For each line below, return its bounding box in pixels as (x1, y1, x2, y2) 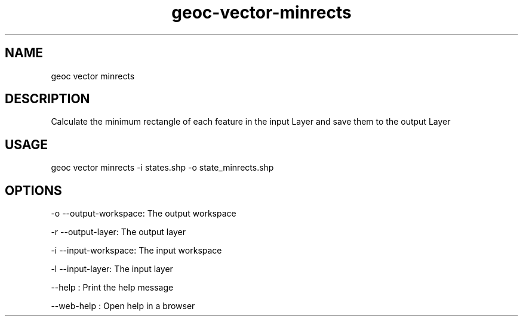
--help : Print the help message (51, 282, 174, 293)
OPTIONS (5, 183, 62, 198)
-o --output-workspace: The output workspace (51, 208, 236, 219)
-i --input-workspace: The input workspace (51, 245, 222, 256)
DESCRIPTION (5, 91, 90, 107)
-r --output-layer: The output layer (51, 227, 186, 237)
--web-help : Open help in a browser (51, 301, 195, 311)
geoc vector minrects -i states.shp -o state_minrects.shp (51, 162, 274, 173)
